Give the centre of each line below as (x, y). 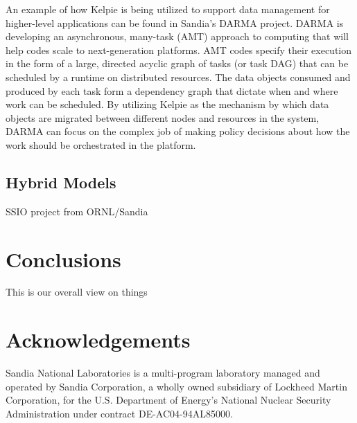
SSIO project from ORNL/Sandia (77, 211)
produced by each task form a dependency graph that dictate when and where (172, 90)
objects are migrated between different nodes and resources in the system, (163, 117)
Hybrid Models (61, 182)
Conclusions (63, 259)
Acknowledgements (98, 340)
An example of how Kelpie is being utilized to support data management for (168, 9)
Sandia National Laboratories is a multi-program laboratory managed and (163, 373)
